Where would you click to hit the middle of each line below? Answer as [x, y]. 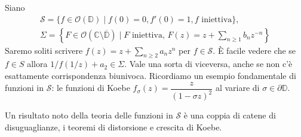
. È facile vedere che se [254, 50]
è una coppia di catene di [230, 115]
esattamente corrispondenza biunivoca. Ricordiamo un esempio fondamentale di [150, 76]
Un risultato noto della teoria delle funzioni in [89, 115]
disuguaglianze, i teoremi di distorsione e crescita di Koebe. [113, 127]
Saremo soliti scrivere [44, 50]
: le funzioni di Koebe [91, 88]
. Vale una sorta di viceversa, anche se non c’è [208, 64]
